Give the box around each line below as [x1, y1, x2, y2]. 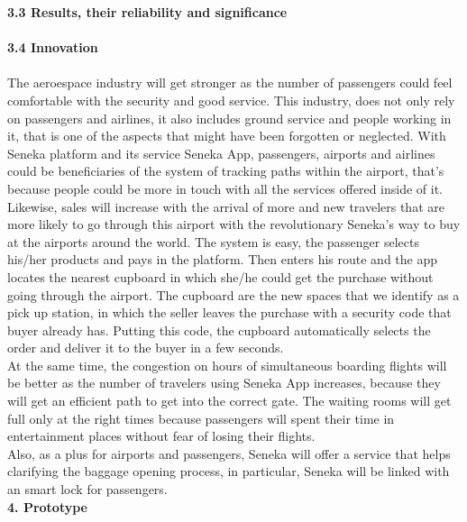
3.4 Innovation [7, 38, 98, 57]
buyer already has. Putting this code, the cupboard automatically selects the [7, 320, 431, 339]
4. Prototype [7, 497, 87, 516]
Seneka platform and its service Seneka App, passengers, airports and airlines [7, 143, 435, 162]
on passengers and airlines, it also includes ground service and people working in [7, 108, 452, 127]
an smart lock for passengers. [7, 480, 168, 499]
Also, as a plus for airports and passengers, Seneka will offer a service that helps [7, 444, 451, 462]
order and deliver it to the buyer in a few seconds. [7, 338, 284, 357]
